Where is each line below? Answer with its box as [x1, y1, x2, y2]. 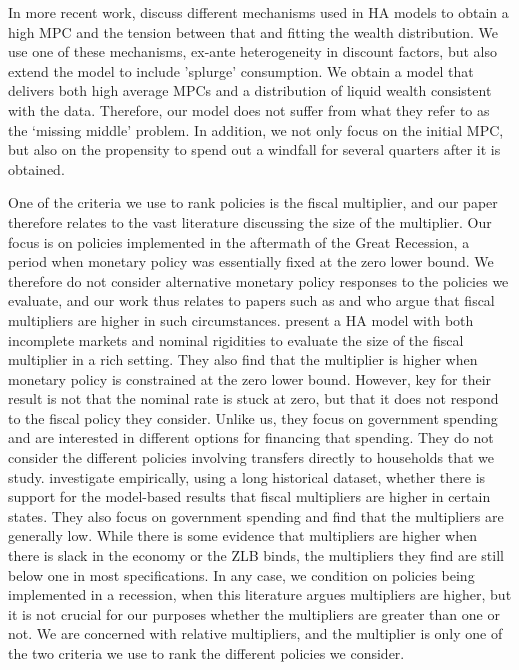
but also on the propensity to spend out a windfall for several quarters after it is [8, 139, 501, 160]
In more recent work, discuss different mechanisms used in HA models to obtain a [8, 2, 509, 22]
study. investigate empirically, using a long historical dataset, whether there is [8, 466, 486, 487]
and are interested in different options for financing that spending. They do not [8, 427, 494, 448]
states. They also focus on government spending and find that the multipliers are [8, 505, 504, 526]
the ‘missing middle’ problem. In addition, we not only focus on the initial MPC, [8, 119, 504, 140]
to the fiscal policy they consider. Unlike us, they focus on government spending [8, 407, 498, 428]
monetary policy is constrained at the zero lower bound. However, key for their [8, 368, 492, 389]
